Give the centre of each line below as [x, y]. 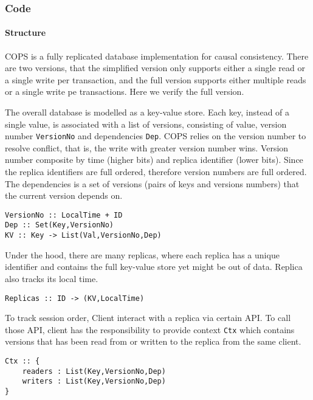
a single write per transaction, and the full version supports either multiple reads [156, 79]
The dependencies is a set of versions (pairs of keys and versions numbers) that [152, 183]
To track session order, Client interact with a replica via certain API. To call [148, 318]
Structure [26, 33]
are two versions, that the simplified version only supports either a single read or [155, 68]
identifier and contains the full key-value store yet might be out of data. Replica [154, 267]
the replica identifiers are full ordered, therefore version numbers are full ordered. [156, 172]
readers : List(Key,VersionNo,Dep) [94, 371]
